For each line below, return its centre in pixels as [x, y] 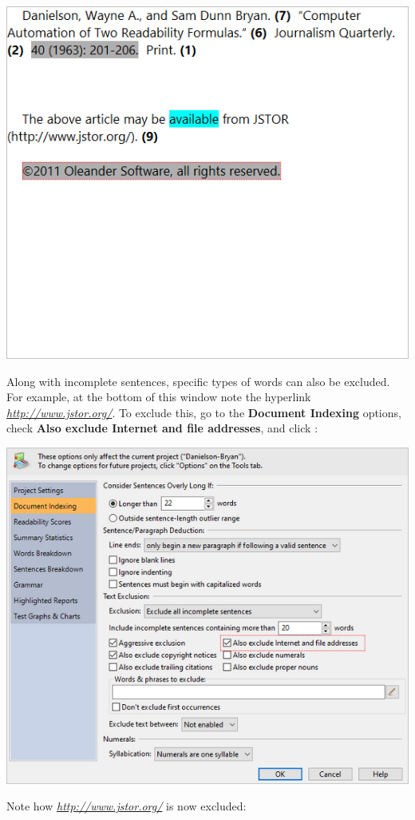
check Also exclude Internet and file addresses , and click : [162, 428]
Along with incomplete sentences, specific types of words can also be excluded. [198, 381]
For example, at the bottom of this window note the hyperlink [159, 397]
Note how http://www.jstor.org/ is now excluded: [126, 806]
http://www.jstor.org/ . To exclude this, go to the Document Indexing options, [204, 412]
